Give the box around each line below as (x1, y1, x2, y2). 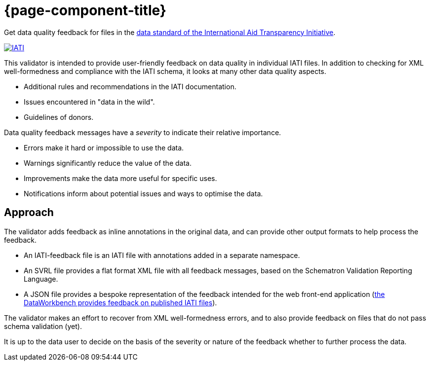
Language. (24, 274, 58, 283)
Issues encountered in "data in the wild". (24, 97, 155, 106)
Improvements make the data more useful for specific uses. (24, 174, 217, 182)
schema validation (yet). (4, 322, 82, 330)
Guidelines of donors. (24, 112, 94, 121)
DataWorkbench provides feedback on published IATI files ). (24, 298, 217, 307)
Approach (4, 206, 54, 219)
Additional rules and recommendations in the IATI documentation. (24, 82, 236, 91)
